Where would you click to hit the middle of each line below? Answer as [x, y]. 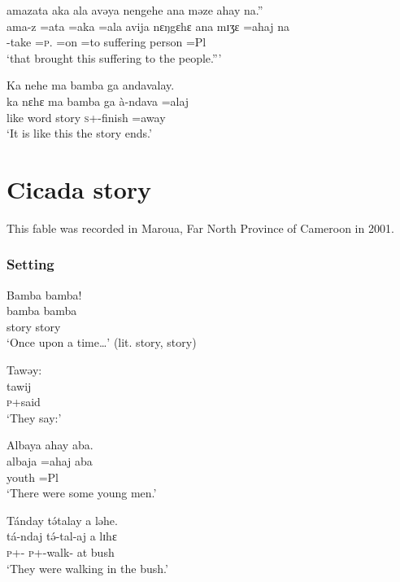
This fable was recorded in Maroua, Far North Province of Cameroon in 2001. [200, 228]
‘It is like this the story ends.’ [79, 133]
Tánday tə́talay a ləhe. [62, 520]
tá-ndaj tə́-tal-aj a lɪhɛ [62, 536]
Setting [30, 264]
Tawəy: [24, 370]
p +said [24, 402]
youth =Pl [33, 477]
